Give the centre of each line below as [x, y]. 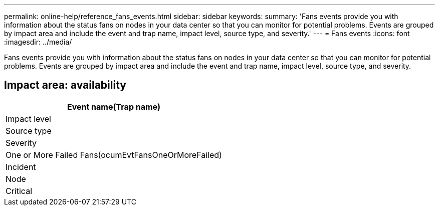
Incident [21, 167]
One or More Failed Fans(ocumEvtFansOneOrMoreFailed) [114, 155]
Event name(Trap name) [114, 107]
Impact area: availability [65, 85]
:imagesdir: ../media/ [38, 42]
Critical [19, 191]
